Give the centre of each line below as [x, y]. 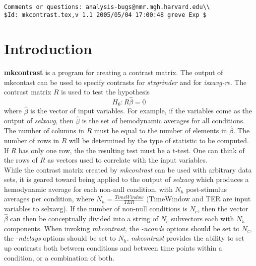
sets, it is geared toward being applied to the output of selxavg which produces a [127, 179]
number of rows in [32, 140]
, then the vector [223, 209]
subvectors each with [202, 219]
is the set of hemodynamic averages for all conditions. [163, 121]
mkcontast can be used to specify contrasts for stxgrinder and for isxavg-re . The [125, 82]
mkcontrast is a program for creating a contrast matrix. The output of [114, 72]
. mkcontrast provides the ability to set [186, 238]
